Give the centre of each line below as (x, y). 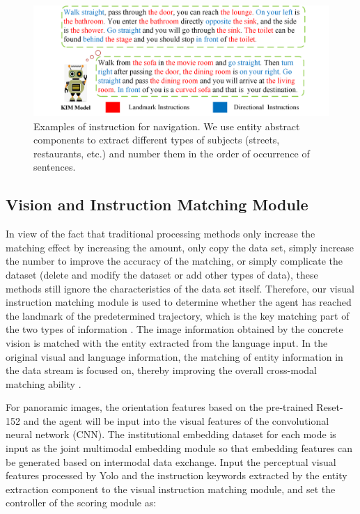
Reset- (330, 407)
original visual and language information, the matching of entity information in (174, 356)
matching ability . (44, 383)
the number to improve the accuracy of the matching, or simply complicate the (174, 261)
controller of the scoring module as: (81, 503)
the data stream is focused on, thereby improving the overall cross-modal (162, 370)
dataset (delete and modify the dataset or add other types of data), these (162, 274)
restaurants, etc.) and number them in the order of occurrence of (172, 153)
